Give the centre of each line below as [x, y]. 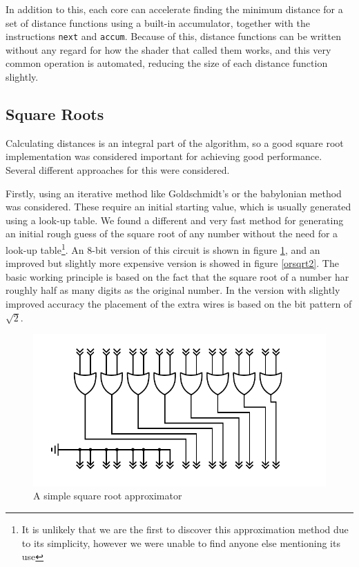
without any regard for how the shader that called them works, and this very [168, 49]
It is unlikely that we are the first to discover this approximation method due [185, 529]
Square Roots [55, 114]
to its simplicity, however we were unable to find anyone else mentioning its [181, 543]
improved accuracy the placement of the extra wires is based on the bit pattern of [179, 304]
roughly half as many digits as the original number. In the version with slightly [173, 290]
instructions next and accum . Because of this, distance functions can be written [173, 36]
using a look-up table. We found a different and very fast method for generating [175, 220]
